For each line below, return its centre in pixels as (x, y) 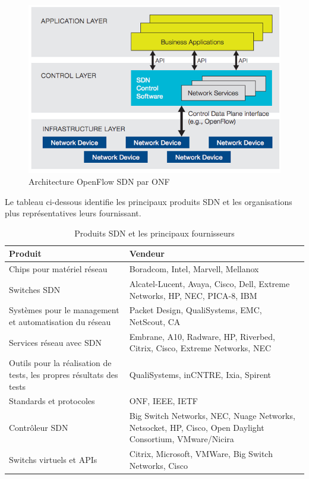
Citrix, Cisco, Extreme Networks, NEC (200, 348)
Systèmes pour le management (64, 310)
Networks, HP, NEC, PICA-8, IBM (193, 295)
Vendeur (147, 253)
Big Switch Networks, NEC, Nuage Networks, (212, 416)
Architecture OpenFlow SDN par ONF (99, 181)
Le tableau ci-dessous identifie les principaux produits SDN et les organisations (149, 201)
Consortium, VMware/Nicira (182, 439)
